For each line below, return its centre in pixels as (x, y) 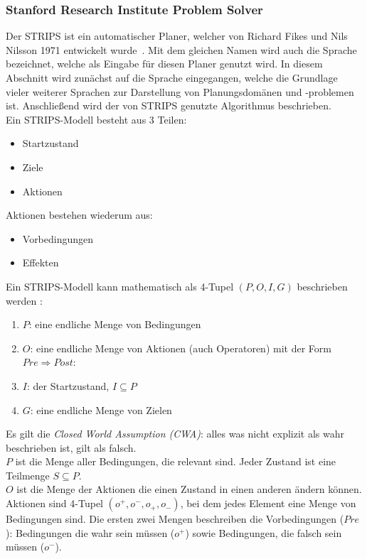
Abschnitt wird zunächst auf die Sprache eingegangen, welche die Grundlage (172, 77)
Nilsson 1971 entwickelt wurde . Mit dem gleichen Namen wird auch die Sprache (181, 49)
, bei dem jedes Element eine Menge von (268, 503)
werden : (24, 300)
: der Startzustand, (68, 385)
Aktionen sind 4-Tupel (54, 503)
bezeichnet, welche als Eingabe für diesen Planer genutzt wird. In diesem (164, 64)
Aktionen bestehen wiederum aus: (79, 215)
